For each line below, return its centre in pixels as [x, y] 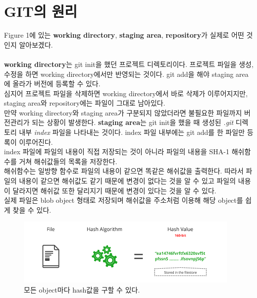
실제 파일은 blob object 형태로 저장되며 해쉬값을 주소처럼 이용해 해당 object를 [124, 200]
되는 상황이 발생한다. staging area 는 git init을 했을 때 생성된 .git [133, 122]
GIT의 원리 [41, 11]
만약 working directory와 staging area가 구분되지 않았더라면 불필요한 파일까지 [123, 112]
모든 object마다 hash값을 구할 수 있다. [82, 290]
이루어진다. [36, 142]
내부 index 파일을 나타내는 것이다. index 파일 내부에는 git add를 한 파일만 [132, 132]
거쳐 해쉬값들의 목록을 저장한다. [68, 161]
